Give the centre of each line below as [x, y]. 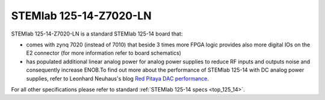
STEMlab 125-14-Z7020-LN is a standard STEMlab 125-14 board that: [97, 34]
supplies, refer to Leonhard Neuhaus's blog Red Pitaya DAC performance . [118, 78]
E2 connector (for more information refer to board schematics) [104, 53]
